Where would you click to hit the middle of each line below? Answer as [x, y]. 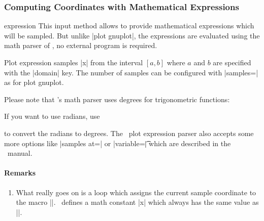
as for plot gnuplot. [34, 82]
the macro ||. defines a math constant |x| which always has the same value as [137, 202]
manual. [20, 153]
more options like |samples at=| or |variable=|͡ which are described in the [118, 143]
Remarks [20, 173]
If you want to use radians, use [52, 116]
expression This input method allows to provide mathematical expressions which [129, 26]
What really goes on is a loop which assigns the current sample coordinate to [136, 192]
